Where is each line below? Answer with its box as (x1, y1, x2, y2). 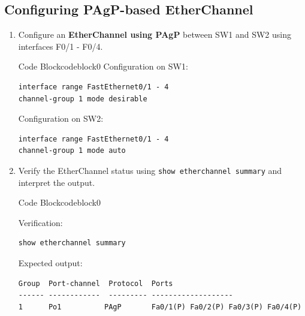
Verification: (18, 216, 63, 228)
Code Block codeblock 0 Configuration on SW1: (18, 60, 188, 73)
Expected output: (18, 256, 83, 269)
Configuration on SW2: (18, 112, 104, 125)
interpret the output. (18, 176, 95, 188)
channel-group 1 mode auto (18, 146, 126, 155)
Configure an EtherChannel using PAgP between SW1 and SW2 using (18, 28, 291, 41)
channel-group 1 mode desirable (18, 94, 147, 103)
